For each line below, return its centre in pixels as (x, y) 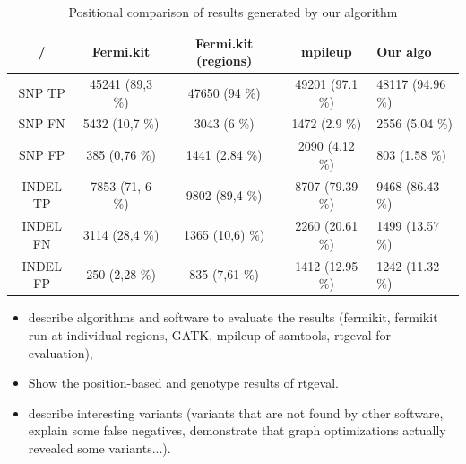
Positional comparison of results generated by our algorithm (233, 12)
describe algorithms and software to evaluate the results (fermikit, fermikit (233, 317)
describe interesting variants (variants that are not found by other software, (236, 412)
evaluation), (60, 352)
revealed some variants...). (99, 447)
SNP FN (42, 123)
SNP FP (42, 155)
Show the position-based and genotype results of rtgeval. (183, 383)
